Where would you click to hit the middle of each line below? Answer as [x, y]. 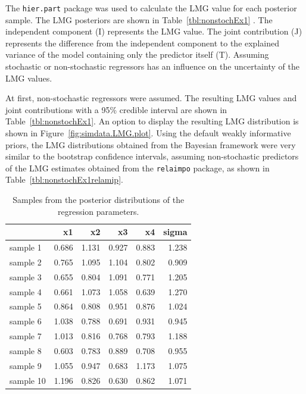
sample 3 [26, 276]
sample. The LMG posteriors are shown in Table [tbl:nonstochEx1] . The [139, 19]
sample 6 [26, 321]
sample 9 [26, 365]
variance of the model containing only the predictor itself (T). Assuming [137, 54]
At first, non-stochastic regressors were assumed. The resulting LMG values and [151, 98]
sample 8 [26, 350]
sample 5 [26, 306]
